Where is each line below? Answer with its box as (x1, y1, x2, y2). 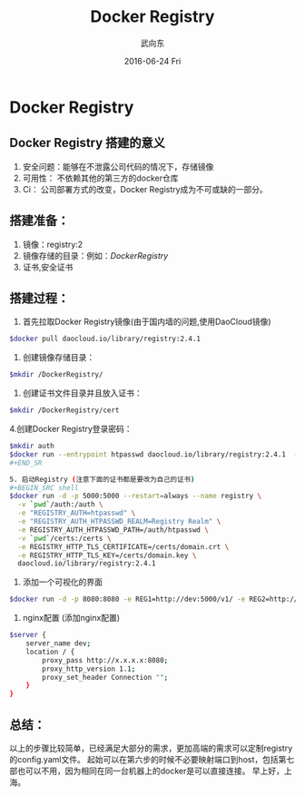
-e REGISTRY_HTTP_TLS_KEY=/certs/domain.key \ (17, 551, 197, 560)
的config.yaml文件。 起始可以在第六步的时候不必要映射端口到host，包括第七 (9, 753, 295, 764)
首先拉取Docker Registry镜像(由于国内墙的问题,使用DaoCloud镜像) (22, 316, 271, 328)
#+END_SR (9, 458, 43, 467)
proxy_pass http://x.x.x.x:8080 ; (42, 655, 169, 664)
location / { (25, 647, 75, 656)
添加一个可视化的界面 (22, 576, 103, 587)
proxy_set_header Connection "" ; (42, 673, 169, 682)
